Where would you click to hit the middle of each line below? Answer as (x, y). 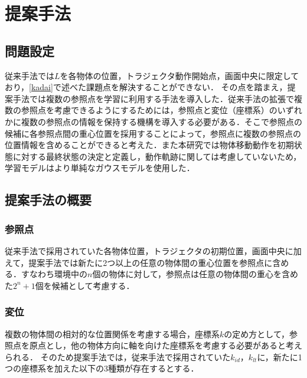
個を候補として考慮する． (85, 285)
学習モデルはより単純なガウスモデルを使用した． (100, 168)
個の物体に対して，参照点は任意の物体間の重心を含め (195, 274)
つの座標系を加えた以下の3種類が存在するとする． (102, 368)
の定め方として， (257, 333)
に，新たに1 (280, 356)
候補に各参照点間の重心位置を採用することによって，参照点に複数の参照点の (153, 133)
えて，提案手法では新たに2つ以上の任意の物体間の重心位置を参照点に (139, 262)
